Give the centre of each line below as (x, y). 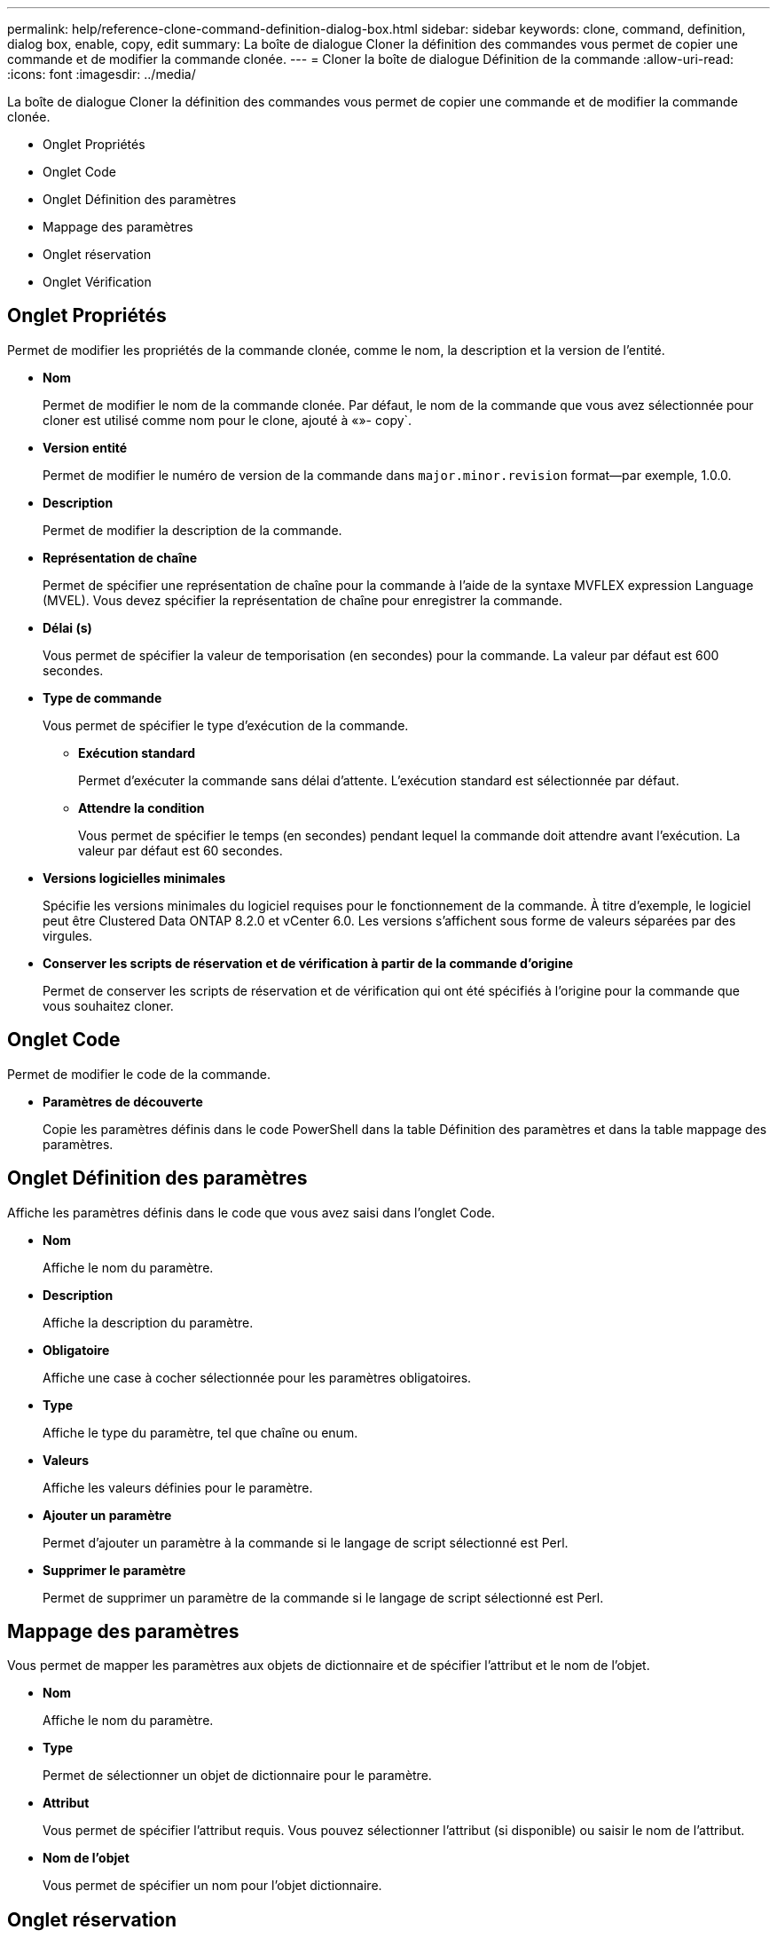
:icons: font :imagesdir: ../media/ (102, 74)
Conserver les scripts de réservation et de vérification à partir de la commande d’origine (308, 963)
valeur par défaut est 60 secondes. (181, 850)
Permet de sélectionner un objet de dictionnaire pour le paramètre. (237, 1776)
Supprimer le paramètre (114, 1570)
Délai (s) (67, 627)
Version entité (85, 447)
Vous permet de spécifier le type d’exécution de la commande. (226, 725)
